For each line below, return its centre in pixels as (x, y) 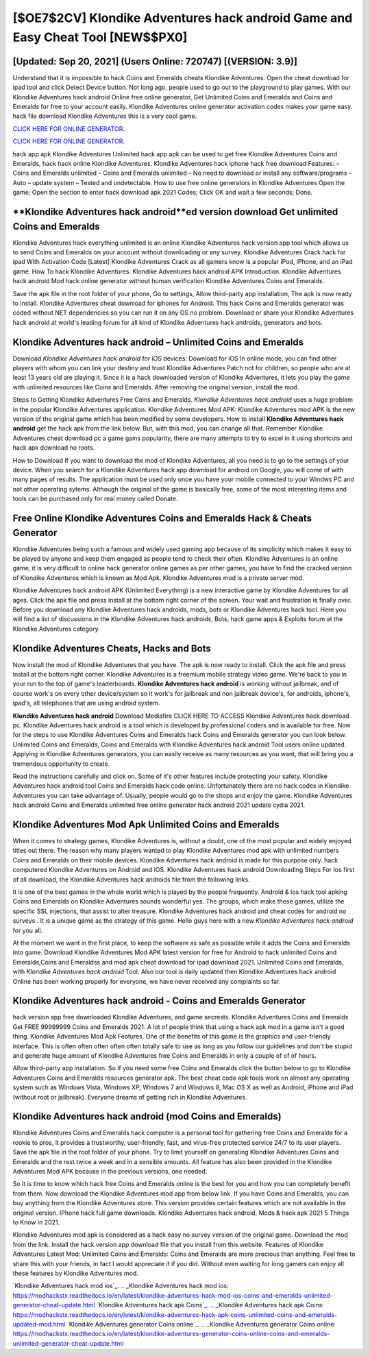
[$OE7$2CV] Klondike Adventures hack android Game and (183, 18)
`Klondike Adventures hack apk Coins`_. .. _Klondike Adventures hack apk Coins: (210, 1305)
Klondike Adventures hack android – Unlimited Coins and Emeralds (158, 342)
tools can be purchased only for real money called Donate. (95, 499)
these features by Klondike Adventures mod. (75, 1273)
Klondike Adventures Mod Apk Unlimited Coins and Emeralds (146, 824)
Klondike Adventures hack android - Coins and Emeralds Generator (159, 1001)
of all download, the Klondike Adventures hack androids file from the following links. (131, 879)
